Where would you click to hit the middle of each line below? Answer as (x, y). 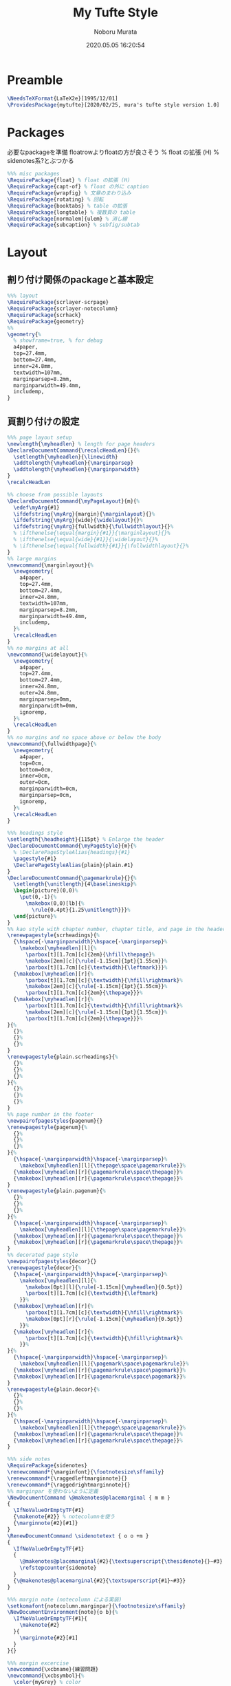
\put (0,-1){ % (38, 897)
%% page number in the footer (51, 1114)
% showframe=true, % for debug (58, 341)
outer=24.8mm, (40, 693)
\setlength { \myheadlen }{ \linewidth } (66, 457)
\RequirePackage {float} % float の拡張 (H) (69, 180)
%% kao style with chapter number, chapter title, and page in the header (117, 929)
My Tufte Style (115, 13)
